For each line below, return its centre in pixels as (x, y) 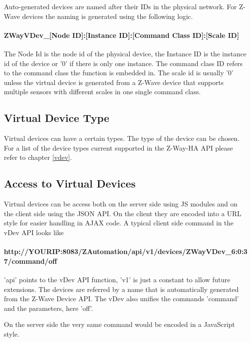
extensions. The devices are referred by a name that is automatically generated (121, 289)
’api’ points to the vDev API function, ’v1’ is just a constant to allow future (117, 279)
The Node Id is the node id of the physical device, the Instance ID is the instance (125, 53)
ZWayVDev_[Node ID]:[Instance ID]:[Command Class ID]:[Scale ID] (122, 35)
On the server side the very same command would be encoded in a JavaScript (119, 324)
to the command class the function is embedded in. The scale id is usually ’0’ (119, 73)
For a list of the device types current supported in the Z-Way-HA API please (118, 147)
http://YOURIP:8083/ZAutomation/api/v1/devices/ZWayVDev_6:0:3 (126, 251)
